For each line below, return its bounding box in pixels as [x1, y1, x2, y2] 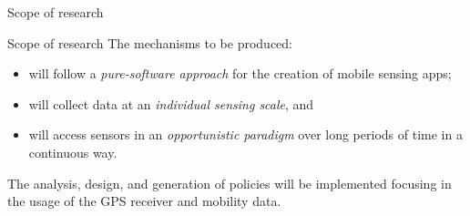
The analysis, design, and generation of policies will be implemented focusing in [7, 173, 452, 192]
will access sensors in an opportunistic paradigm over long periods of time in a [28, 125, 463, 144]
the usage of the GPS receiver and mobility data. [7, 191, 281, 211]
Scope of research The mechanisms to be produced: [7, 33, 292, 52]
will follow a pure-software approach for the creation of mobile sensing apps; [28, 64, 452, 83]
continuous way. [28, 142, 117, 161]
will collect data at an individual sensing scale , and [28, 94, 314, 113]
